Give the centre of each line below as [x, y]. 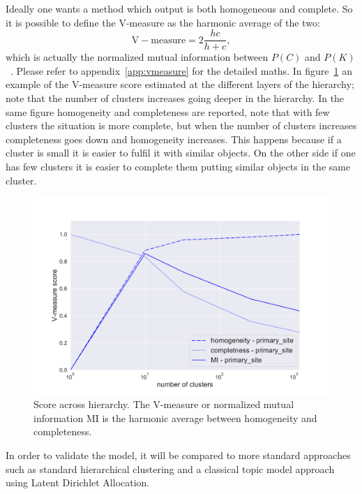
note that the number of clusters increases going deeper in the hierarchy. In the [175, 98]
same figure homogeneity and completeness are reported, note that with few [168, 111]
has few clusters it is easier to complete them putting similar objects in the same [178, 166]
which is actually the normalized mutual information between [137, 57]
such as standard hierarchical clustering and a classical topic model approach [170, 468]
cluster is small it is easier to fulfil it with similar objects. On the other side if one [181, 153]
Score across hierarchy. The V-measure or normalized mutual [164, 404]
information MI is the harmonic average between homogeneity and [175, 417]
